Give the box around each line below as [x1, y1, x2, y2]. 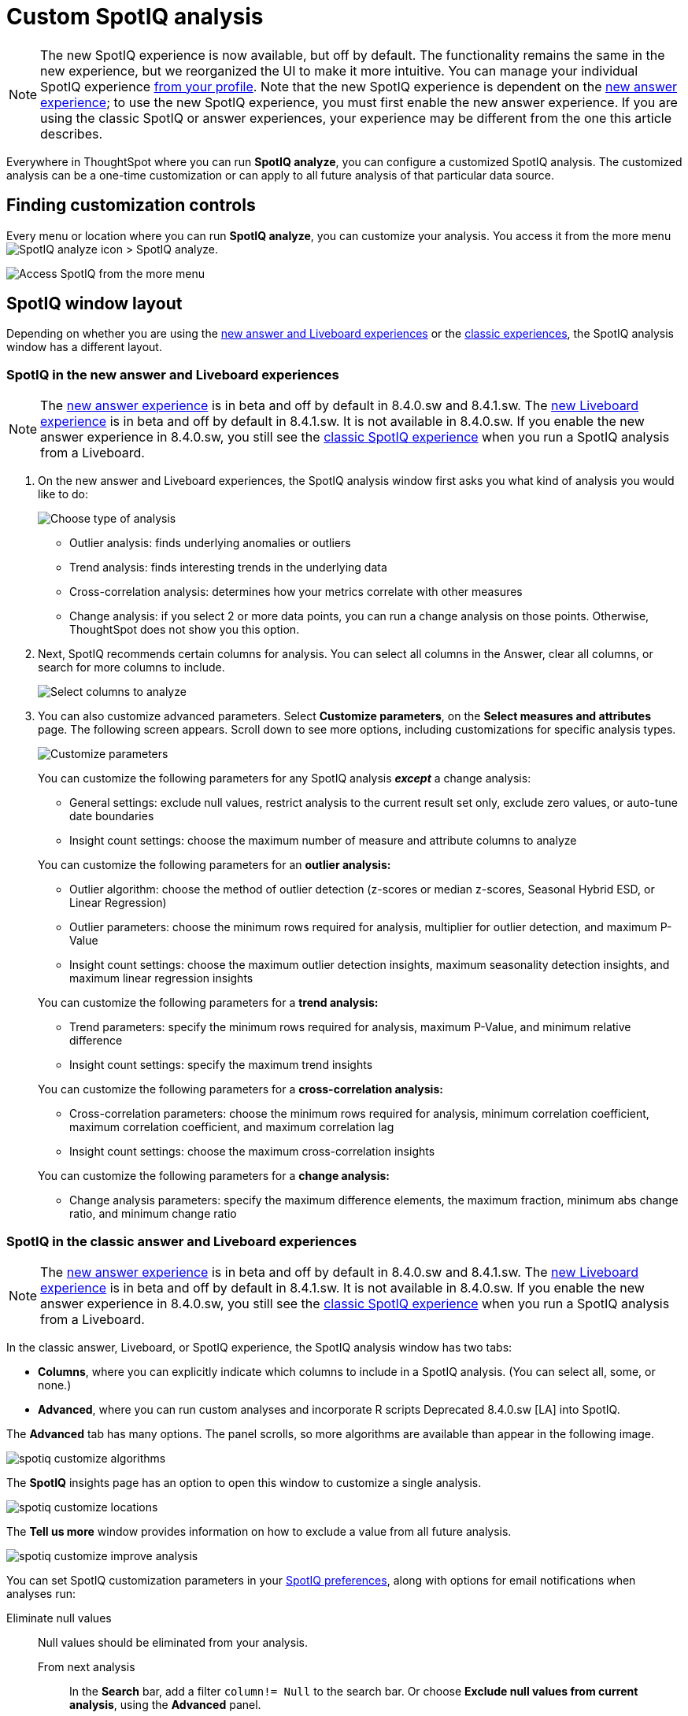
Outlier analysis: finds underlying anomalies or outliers [69, 536, 351, 550]
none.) [38, 1378, 72, 1392]
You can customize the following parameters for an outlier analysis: [38, 858, 391, 872]
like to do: [38, 487, 89, 501]
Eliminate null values [6, 1611, 112, 1625]
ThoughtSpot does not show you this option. [69, 623, 300, 637]
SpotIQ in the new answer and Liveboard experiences [6, 366, 339, 383]
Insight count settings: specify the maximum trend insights [69, 1058, 373, 1072]
